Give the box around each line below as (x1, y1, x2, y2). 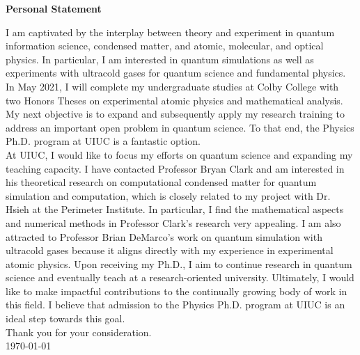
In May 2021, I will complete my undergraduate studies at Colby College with (6, 79, 339, 93)
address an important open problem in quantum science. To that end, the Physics (6, 120, 354, 134)
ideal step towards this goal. (6, 311, 125, 326)
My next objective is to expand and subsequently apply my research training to (6, 106, 345, 121)
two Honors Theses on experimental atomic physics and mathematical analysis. (6, 93, 343, 107)
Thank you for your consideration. (6, 324, 152, 339)
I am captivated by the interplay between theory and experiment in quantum (6, 24, 335, 39)
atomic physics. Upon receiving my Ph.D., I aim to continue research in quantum (6, 256, 352, 271)
